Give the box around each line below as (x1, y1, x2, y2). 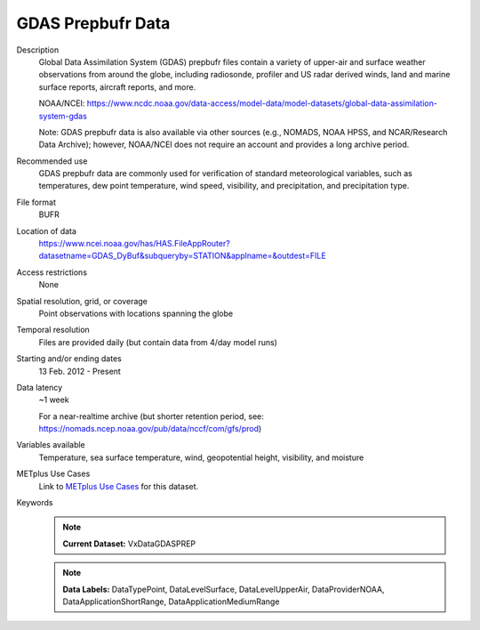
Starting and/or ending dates (16, 353, 122, 364)
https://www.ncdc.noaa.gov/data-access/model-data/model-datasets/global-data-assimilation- (86, 98, 437, 109)
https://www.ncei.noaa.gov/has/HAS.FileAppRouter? (38, 238, 230, 249)
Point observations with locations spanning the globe (38, 308, 234, 319)
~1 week (38, 394, 70, 405)
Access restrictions (16, 267, 88, 278)
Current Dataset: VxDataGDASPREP (62, 538, 196, 549)
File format (16, 197, 57, 207)
